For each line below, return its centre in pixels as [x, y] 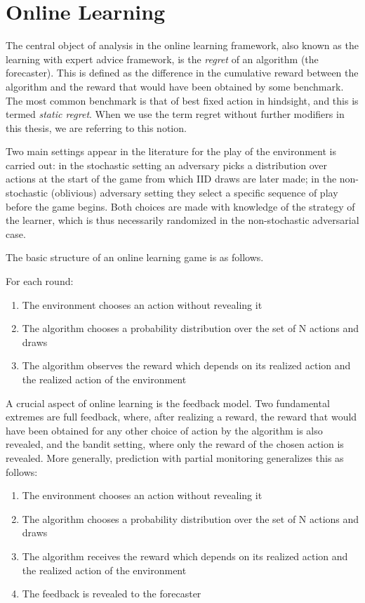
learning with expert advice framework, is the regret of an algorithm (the [162, 59]
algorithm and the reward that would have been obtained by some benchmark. [175, 86]
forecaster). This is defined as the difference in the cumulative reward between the [182, 73]
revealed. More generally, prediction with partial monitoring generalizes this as [175, 457]
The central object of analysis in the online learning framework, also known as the [182, 45]
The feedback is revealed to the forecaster [112, 594]
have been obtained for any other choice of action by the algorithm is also [164, 430]
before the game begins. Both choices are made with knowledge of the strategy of [180, 206]
